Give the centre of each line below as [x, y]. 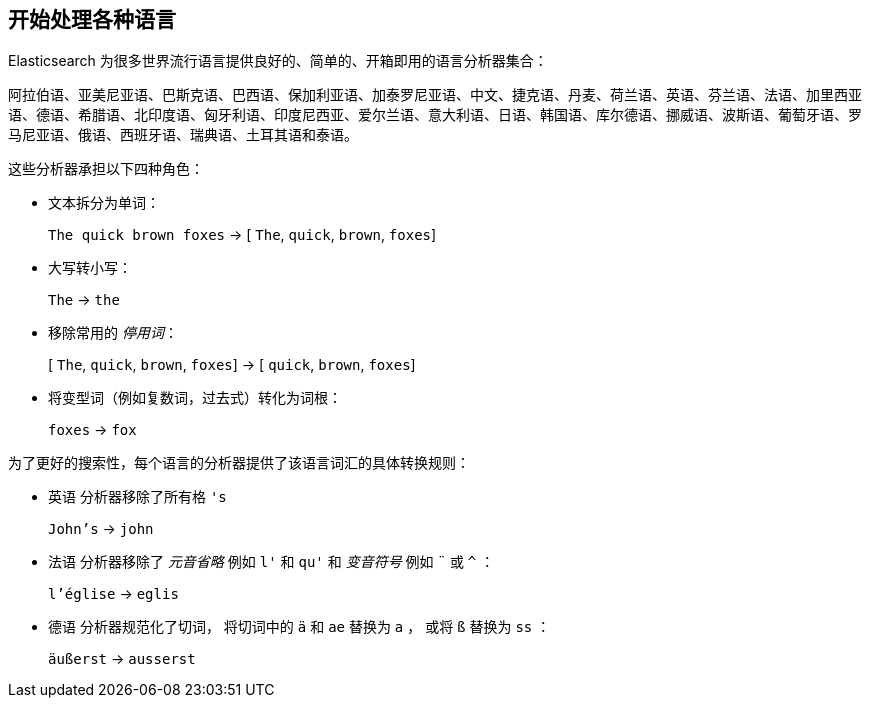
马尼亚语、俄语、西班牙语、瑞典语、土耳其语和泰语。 [183, 135]
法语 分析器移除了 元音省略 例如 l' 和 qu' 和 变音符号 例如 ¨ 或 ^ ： [271, 562]
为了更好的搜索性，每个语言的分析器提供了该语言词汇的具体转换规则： [239, 463]
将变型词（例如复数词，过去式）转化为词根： [195, 398]
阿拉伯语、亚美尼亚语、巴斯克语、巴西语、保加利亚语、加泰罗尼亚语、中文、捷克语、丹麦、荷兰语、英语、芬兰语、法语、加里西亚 [435, 95]
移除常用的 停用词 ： [113, 333]
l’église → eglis [113, 594]
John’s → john [101, 529]
